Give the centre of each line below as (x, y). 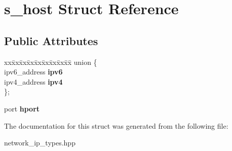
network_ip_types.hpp (40, 143)
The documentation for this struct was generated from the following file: (116, 125)
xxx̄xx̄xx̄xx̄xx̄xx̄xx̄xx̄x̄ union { (51, 62)
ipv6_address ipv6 (33, 72)
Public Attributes (51, 40)
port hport (22, 108)
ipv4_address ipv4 (33, 81)
